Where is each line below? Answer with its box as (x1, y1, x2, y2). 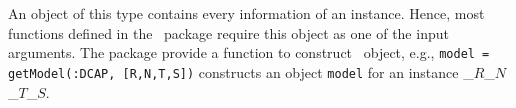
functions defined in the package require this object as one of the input (8, 22, 449, 43)
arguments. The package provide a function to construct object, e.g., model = (8, 42, 490, 63)
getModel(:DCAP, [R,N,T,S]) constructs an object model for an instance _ (8, 61, 474, 82)
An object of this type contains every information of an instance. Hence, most (8, 3, 485, 23)
